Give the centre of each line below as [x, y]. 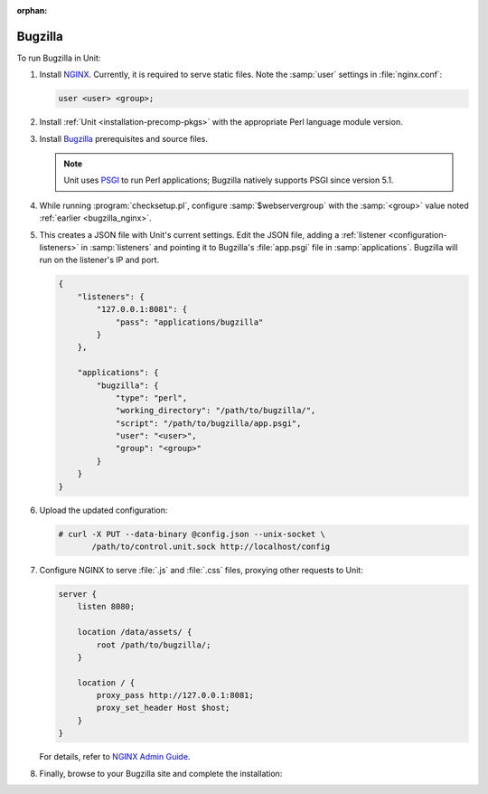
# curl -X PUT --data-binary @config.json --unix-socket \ [192, 534]
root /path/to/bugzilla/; [154, 645]
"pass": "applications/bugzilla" [189, 322]
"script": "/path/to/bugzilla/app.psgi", [208, 423]
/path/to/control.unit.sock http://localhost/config [211, 546]
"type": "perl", [151, 397]
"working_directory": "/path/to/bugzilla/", [216, 411]
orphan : [32, 10]
